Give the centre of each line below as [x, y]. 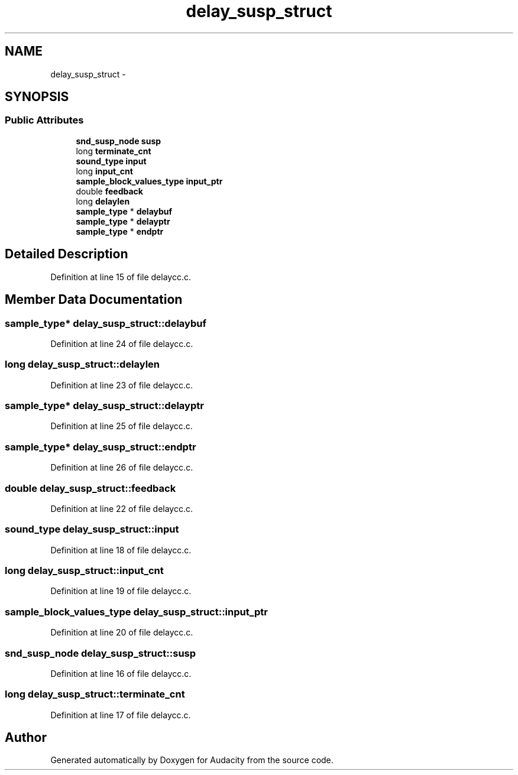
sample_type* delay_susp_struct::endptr [101, 447]
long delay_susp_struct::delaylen [82, 364]
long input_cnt [104, 171]
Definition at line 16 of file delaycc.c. [121, 673]
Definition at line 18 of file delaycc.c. [121, 550]
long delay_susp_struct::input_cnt [84, 570]
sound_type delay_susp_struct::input [92, 529]
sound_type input [111, 161]
